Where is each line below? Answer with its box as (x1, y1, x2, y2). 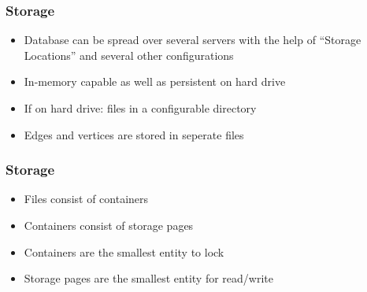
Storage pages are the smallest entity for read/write (24, 270, 273, 286)
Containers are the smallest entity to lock (24, 243, 224, 260)
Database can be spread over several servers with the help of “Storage (24, 31, 361, 48)
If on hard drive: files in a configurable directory (24, 100, 257, 116)
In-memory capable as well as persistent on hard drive (24, 73, 286, 90)
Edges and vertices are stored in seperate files (24, 126, 244, 142)
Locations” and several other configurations (24, 46, 234, 63)
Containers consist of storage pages (24, 217, 194, 233)
